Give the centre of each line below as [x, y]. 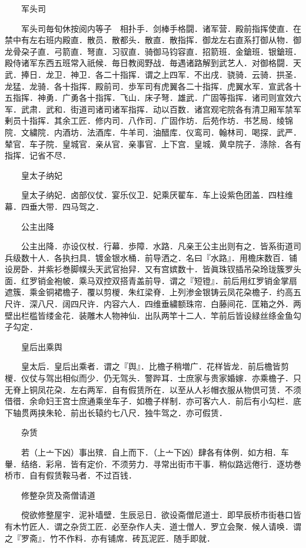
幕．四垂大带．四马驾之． [54, 206]
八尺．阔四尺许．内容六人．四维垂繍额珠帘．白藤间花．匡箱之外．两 [169, 304]
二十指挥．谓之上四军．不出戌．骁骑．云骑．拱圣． [202, 74]
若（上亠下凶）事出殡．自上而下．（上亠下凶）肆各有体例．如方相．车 [155, 452]
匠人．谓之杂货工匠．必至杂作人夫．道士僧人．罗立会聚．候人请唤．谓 [165, 526]
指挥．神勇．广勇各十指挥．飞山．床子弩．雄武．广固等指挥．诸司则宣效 [153, 98]
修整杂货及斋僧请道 [58, 495]
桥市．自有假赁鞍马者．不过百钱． [71, 475]
